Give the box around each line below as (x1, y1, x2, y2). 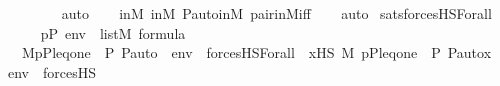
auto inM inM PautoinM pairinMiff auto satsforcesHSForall (61, 3, 492, 23)
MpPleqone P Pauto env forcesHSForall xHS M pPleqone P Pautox (21, 42, 492, 63)
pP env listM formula (40, 22, 186, 43)
